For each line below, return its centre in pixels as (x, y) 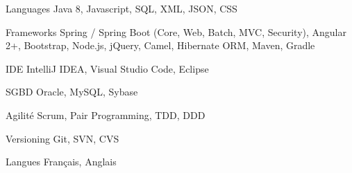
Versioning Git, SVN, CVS (62, 138)
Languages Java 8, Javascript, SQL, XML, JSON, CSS (121, 8)
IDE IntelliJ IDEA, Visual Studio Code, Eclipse (107, 68)
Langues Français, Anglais (61, 162)
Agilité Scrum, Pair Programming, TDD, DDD (106, 115)
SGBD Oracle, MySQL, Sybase (72, 92)
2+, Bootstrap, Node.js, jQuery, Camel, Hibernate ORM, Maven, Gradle (160, 45)
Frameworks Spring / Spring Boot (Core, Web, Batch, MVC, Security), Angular (176, 31)
